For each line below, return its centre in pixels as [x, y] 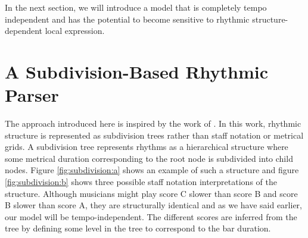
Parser [32, 95]
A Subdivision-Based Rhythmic [137, 71]
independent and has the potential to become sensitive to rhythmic [127, 19]
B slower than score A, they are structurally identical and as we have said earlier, [153, 205]
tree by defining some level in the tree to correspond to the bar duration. [138, 228]
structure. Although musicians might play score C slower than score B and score [151, 193]
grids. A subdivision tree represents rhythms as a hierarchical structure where [147, 147]
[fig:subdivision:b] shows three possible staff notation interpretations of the [141, 182]
